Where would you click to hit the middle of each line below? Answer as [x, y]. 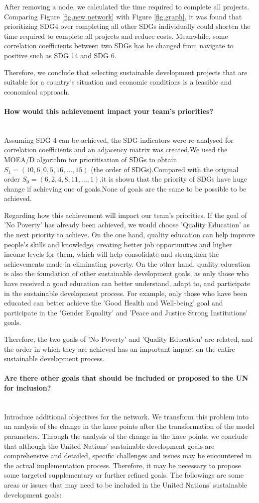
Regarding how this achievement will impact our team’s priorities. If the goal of [126, 215]
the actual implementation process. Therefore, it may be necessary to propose [123, 465]
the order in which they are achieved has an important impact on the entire [120, 349]
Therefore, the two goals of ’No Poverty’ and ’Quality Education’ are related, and [129, 339]
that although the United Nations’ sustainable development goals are [109, 446]
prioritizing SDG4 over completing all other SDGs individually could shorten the [127, 26]
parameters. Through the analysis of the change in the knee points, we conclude [126, 436]
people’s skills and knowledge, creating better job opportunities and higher [118, 244]
